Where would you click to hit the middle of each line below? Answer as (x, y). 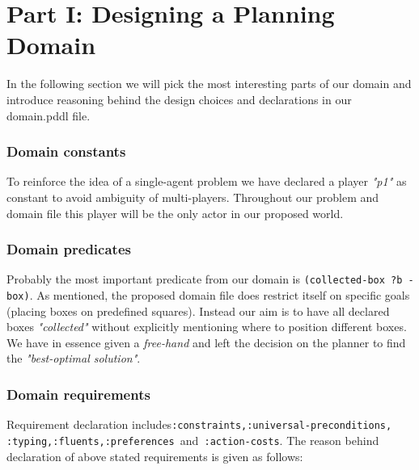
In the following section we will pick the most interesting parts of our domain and (209, 84)
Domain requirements (78, 394)
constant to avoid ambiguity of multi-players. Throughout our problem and (193, 197)
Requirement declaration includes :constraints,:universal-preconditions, (199, 424)
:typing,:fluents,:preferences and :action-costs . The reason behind (193, 440)
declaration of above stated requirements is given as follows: (155, 456)
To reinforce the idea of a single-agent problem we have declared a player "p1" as (207, 181)
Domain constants (66, 151)
